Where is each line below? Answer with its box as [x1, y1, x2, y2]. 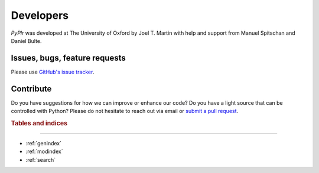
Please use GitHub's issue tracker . [11, 68, 95, 75]
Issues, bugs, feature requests [11, 53, 126, 63]
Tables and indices [11, 119, 68, 127]
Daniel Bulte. [11, 37, 42, 44]
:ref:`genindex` [25, 139, 62, 147]
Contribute [11, 84, 52, 94]
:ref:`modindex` [25, 148, 63, 155]
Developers [11, 9, 69, 22]
